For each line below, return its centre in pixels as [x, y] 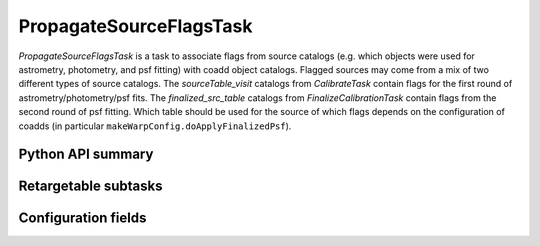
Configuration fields [82, 218]
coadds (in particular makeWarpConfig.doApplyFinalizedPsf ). [155, 126]
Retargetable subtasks [91, 186]
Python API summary [86, 154]
